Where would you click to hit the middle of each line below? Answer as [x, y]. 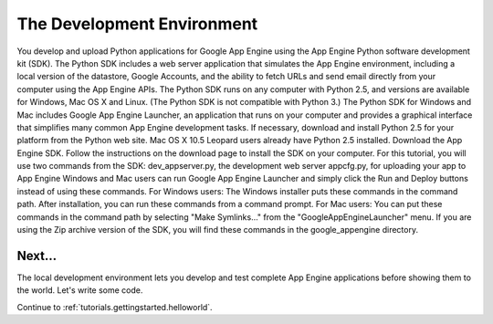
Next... [37, 256]
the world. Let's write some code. [80, 290]
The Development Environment [137, 24]
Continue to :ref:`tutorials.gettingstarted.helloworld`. [115, 307]
